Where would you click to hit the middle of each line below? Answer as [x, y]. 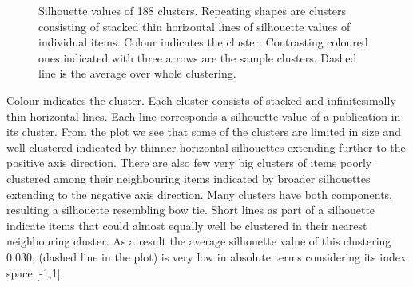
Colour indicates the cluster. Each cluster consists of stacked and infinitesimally [201, 100]
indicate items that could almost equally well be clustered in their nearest [187, 225]
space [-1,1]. [35, 272]
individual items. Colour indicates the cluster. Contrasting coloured [203, 42]
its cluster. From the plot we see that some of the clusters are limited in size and [204, 132]
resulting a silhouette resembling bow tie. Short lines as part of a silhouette [191, 210]
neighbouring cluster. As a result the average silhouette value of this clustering [199, 241]
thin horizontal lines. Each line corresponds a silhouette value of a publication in [204, 116]
